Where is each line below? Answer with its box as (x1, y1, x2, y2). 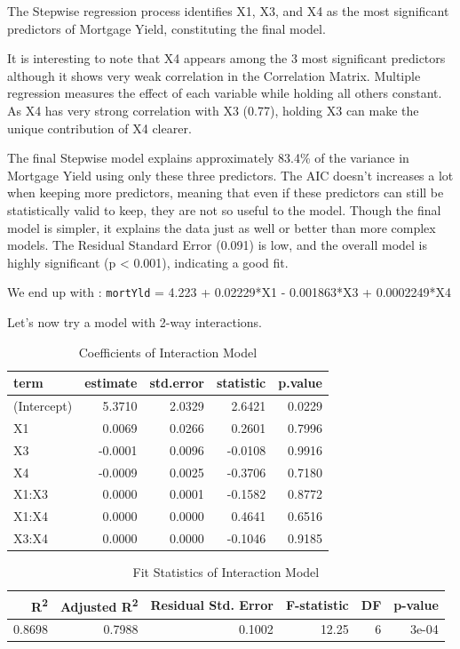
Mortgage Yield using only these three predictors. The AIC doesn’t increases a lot (7, 165, 454, 184)
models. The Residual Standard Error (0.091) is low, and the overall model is (7, 236, 428, 254)
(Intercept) (13, 397, 73, 414)
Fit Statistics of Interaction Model (132, 563, 320, 581)
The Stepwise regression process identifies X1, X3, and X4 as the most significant (7, 2, 449, 20)
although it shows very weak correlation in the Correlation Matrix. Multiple (7, 66, 421, 84)
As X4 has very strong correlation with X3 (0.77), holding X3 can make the (7, 100, 419, 119)
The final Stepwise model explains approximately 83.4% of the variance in (7, 148, 409, 167)
